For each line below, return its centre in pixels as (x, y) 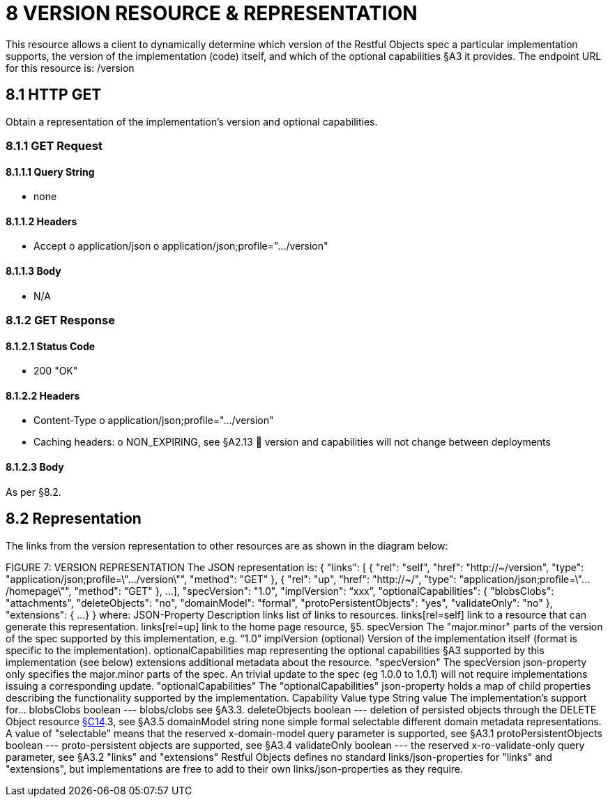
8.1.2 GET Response (60, 320)
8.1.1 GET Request (54, 145)
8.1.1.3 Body (33, 271)
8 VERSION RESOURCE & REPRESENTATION (212, 13)
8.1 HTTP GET (54, 95)
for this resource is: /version (70, 68)
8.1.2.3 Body (35, 467)
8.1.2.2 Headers (43, 395)
